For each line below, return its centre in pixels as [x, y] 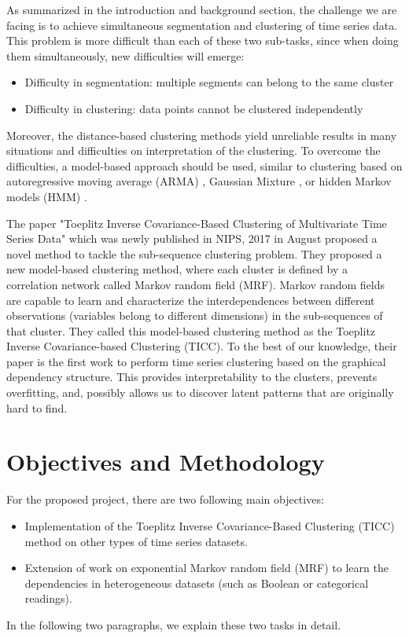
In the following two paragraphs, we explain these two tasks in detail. [174, 624]
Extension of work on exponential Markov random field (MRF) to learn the [206, 568]
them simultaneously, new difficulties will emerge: [125, 55]
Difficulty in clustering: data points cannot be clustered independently [194, 108]
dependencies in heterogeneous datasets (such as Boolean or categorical [197, 583]
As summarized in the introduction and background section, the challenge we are [202, 9]
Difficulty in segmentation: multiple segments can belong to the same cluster [209, 82]
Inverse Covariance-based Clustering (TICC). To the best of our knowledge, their [202, 346]
